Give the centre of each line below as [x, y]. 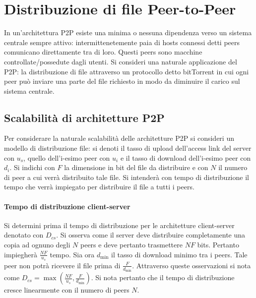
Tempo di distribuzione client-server [67, 206]
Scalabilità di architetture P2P [84, 117]
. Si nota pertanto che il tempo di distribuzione [163, 277]
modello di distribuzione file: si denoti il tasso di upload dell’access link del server [128, 148]
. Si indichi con [32, 167]
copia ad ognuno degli [37, 245]
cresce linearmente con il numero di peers [67, 290]
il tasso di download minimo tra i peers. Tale [179, 254]
